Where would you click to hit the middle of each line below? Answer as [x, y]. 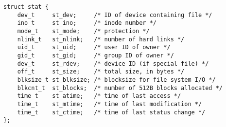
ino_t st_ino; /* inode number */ [87, 23]
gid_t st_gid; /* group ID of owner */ [96, 55]
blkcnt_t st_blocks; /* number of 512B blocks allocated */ [120, 88]
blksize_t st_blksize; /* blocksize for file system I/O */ [116, 80]
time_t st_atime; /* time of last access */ [99, 96]
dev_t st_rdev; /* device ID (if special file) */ [113, 63]
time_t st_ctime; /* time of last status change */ [111, 112]
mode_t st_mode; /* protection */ [83, 31]
